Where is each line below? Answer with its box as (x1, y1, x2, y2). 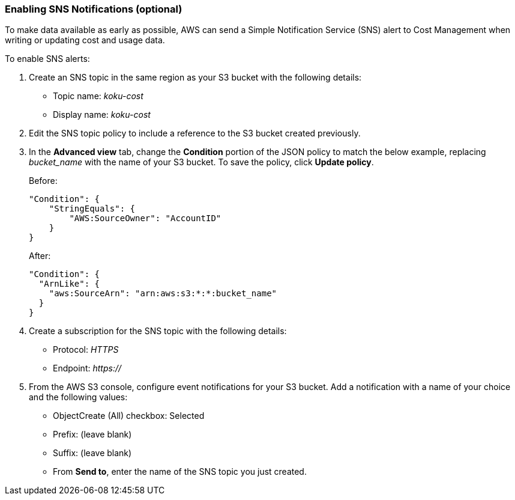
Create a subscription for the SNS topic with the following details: (29, 326, 287, 337)
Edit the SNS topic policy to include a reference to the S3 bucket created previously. (29, 128, 361, 139)
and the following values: (29, 392, 128, 403)
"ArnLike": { (38, 279, 100, 289)
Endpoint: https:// (53, 363, 122, 374)
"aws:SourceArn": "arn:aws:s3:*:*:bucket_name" (49, 288, 277, 299)
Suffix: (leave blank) (53, 448, 132, 459)
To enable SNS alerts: (5, 53, 90, 64)
